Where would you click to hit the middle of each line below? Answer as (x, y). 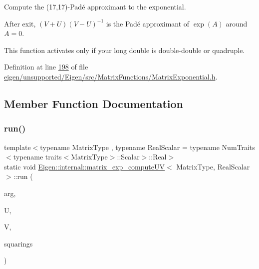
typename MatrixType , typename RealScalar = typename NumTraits (147, 147)
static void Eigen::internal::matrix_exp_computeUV (85, 166)
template (17, 147)
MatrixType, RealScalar (213, 166)
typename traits (37, 157)
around (237, 23)
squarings (18, 243)
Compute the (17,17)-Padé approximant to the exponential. (95, 6)
